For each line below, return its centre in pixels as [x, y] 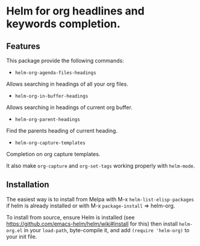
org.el [14, 230]
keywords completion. [63, 24]
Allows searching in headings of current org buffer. [69, 107]
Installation [28, 185]
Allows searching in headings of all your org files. [67, 84]
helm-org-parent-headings [47, 119]
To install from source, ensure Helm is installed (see [70, 217]
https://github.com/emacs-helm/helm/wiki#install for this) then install [92, 224]
